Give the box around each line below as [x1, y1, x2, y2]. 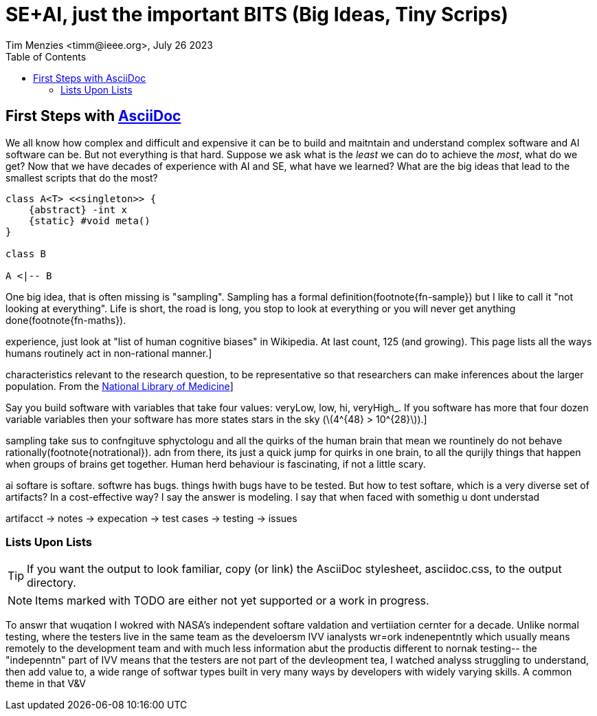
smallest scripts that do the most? [5, 171, 158, 184]
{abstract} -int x [28, 204, 128, 215]
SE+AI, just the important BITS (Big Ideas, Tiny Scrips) [5, 3, 508, 26]
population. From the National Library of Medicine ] [5, 380, 234, 392]
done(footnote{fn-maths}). [5, 314, 126, 326]
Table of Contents [5, 50, 87, 63]
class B [5, 248, 47, 259]
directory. [27, 576, 76, 590]
